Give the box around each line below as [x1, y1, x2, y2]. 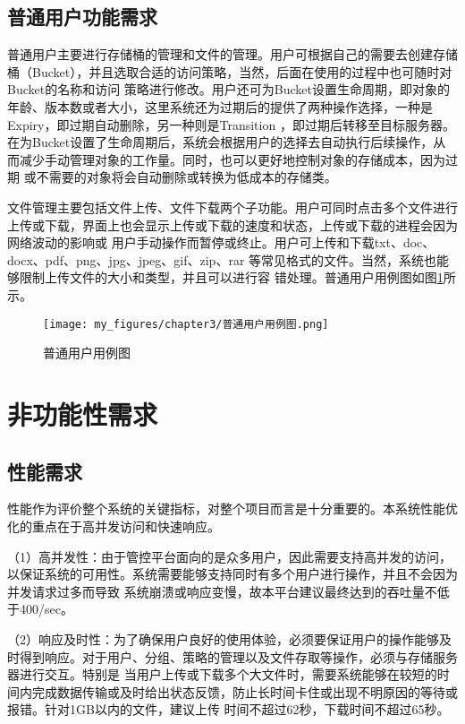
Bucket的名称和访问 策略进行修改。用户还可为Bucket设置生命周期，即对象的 [7, 80, 451, 99]
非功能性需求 [7, 395, 158, 432]
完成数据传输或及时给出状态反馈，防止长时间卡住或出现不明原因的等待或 [31, 682, 458, 701]
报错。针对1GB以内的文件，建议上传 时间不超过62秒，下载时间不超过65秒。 [7, 700, 450, 719]
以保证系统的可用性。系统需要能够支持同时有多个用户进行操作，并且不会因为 [7, 565, 458, 583]
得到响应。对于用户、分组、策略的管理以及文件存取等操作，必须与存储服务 [19, 647, 458, 666]
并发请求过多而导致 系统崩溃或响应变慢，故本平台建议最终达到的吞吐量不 [7, 582, 437, 600]
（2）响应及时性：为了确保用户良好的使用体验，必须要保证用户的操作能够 [7, 629, 439, 648]
